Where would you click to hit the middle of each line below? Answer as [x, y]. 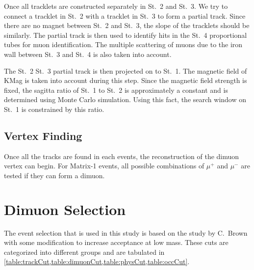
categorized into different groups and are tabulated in [84, 252]
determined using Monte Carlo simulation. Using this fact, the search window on [125, 99]
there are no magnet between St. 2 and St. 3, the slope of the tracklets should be [127, 25]
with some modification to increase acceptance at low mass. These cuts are [116, 242]
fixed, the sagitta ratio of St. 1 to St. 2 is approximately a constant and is [116, 90]
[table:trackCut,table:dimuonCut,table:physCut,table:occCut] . [97, 261]
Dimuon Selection [65, 209]
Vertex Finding [43, 135]
